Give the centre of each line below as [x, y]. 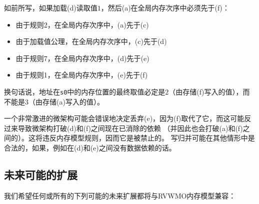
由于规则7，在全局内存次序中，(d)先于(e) [82, 58]
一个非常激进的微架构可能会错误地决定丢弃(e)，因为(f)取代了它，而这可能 [124, 118]
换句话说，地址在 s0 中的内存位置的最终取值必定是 [85, 91]
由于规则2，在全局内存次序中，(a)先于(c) [82, 24]
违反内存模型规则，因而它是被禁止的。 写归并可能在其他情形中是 [148, 138]
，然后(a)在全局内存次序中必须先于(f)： [165, 7]
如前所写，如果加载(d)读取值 [51, 7]
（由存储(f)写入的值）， [206, 91]
